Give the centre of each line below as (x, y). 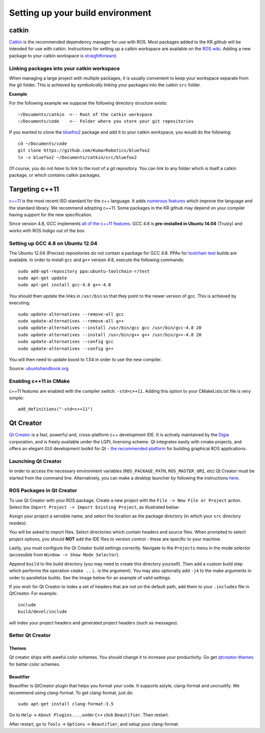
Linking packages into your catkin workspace (65, 68)
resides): (18, 523)
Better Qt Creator (30, 635)
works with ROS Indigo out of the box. (47, 230)
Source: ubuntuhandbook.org (39, 369)
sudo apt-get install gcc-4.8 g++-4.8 (65, 285)
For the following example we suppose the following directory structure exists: (88, 103)
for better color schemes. (35, 664)
